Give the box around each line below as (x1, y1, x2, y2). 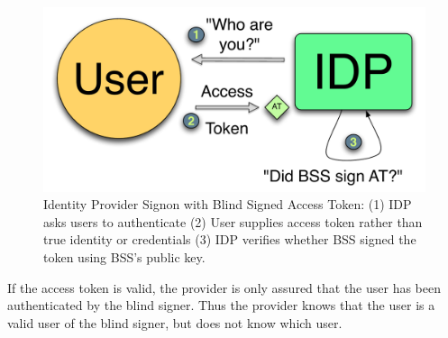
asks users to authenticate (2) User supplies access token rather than (43, 212, 423, 231)
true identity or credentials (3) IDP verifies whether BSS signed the (43, 230, 416, 249)
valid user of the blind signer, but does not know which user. (7, 313, 343, 332)
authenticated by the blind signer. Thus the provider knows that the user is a (7, 296, 435, 315)
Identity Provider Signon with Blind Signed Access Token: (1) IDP (43, 195, 412, 214)
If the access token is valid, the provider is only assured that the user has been (7, 278, 442, 297)
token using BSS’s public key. (43, 247, 206, 266)
